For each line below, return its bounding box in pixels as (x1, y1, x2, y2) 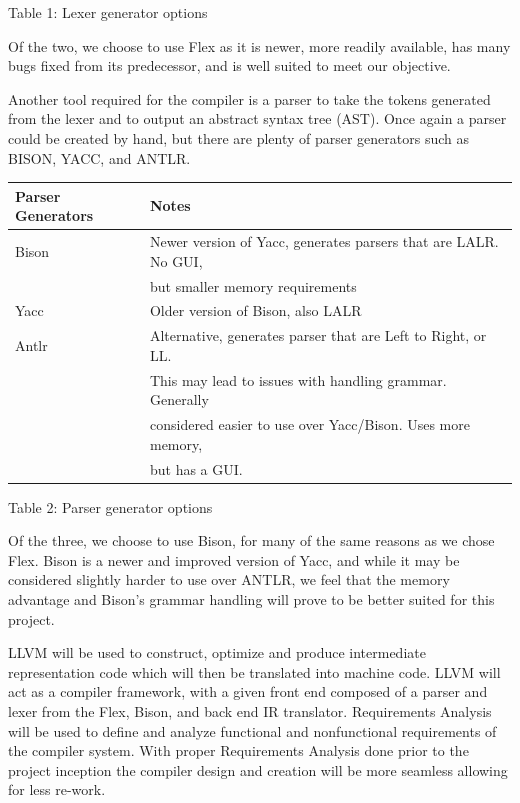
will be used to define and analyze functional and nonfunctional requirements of (8, 720, 497, 741)
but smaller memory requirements (149, 275, 357, 296)
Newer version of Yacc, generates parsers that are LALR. (149, 231, 499, 252)
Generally (149, 389, 209, 410)
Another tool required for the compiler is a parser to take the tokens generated (8, 88, 491, 109)
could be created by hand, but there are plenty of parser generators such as (8, 127, 470, 148)
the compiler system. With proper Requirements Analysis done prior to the (8, 740, 469, 761)
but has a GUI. (149, 458, 243, 479)
